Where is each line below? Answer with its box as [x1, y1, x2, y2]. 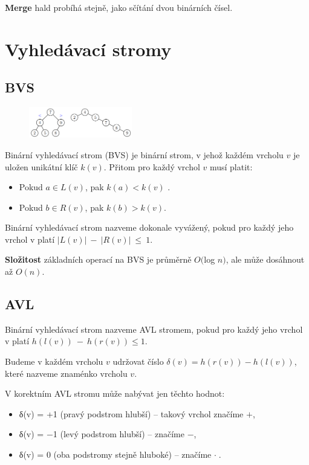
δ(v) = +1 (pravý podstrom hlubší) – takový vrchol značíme [19, 407, 244, 420]
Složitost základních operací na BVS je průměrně [5, 253, 192, 266]
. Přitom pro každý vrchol [103, 160, 200, 173]
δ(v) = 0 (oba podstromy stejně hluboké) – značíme [19, 448, 212, 461]
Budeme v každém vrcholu [5, 355, 103, 368]
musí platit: [209, 160, 253, 173]
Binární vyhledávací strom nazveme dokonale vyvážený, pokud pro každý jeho [5, 221, 294, 234]
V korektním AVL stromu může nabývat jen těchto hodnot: [5, 387, 225, 400]
